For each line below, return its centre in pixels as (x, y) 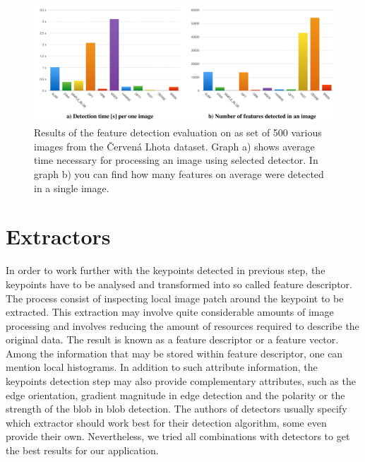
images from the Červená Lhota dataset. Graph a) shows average (174, 146)
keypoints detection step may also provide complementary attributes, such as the (181, 381)
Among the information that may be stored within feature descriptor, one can (174, 353)
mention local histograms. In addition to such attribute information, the (162, 367)
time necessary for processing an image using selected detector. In (176, 160)
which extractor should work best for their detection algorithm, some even (166, 422)
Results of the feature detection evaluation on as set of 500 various (178, 132)
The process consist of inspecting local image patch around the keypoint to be (175, 298)
